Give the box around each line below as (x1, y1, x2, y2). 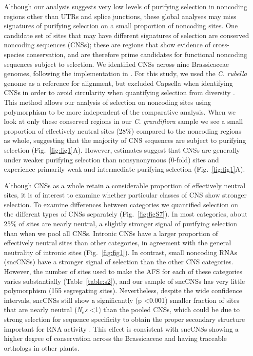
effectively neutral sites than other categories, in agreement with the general (4, 237, 231, 248)
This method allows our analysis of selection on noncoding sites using (4, 97, 211, 107)
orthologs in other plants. (4, 342, 79, 353)
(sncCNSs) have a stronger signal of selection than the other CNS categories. (4, 257, 234, 267)
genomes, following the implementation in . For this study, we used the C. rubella (4, 68, 247, 79)
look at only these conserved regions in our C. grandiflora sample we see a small (4, 116, 243, 126)
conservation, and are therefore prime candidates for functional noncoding (26, 49, 248, 59)
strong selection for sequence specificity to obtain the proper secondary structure (4, 314, 245, 324)
